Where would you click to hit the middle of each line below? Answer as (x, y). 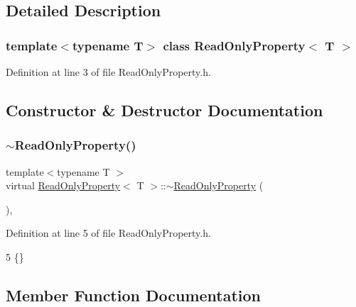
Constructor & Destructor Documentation (164, 110)
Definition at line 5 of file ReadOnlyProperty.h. (108, 233)
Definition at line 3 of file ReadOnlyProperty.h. (108, 72)
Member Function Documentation (134, 295)
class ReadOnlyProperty (234, 45)
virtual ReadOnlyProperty (63, 185)
